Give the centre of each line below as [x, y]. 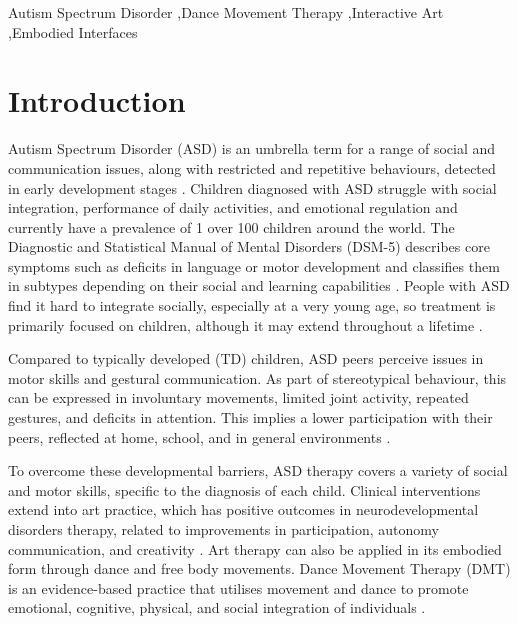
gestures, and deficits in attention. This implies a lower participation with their [250, 417]
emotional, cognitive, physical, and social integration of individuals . [217, 607]
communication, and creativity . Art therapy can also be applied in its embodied [255, 548]
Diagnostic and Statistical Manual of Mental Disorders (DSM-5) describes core [249, 246]
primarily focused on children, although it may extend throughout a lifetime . [245, 324]
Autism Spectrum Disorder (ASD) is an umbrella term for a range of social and [252, 148]
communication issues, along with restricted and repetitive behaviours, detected [252, 167]
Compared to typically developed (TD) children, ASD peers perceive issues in [246, 358]
